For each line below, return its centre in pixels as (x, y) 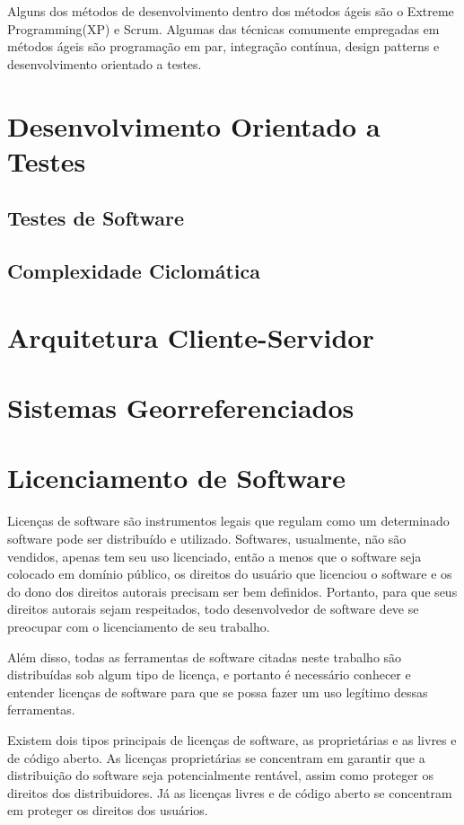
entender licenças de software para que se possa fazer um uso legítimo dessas (218, 692)
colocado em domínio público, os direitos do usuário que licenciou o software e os (230, 574)
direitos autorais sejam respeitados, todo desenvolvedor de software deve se (213, 609)
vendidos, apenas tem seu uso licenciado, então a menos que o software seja (214, 556)
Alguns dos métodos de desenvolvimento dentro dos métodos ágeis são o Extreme (231, 11)
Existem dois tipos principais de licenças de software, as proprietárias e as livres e (232, 739)
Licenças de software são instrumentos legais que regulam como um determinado (228, 521)
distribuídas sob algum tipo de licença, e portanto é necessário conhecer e (209, 674)
